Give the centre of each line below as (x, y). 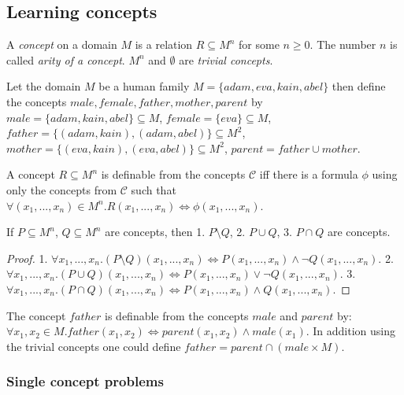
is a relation (164, 44)
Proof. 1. (27, 258)
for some (259, 44)
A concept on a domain (62, 44)
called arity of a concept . (66, 59)
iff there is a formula (309, 174)
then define (359, 86)
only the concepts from (62, 189)
